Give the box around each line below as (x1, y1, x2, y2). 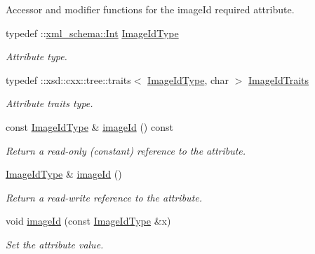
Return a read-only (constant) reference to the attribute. (6, 143, 246, 157)
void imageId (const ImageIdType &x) (6, 213, 171, 228)
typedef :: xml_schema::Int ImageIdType (6, 25, 179, 40)
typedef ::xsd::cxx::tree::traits (6, 72, 131, 87)
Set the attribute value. (6, 237, 104, 251)
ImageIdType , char (147, 72, 229, 87)
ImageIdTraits (248, 72, 309, 87)
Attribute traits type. (6, 96, 93, 111)
